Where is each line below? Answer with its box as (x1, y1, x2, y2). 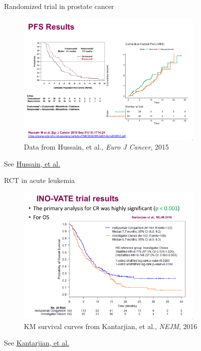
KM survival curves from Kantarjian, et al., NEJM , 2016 (24, 321, 198, 331)
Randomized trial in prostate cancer (4, 1, 114, 11)
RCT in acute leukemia (4, 175, 75, 185)
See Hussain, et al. (4, 158, 60, 169)
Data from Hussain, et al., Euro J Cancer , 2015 (24, 142, 169, 152)
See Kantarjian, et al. (4, 338, 69, 348)
